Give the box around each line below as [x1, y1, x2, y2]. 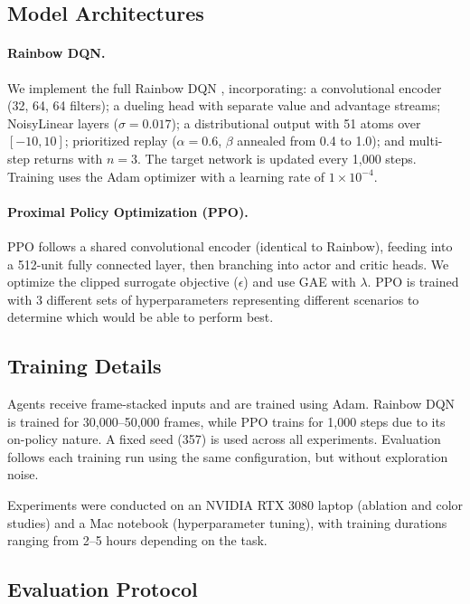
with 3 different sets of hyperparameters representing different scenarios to [7, 289, 419, 308]
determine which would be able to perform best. [7, 307, 274, 326]
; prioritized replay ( [64, 131, 177, 150]
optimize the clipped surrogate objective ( [7, 272, 239, 291]
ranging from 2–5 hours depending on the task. [7, 531, 268, 550]
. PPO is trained [367, 272, 459, 291]
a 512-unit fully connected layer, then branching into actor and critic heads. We [7, 254, 449, 273]
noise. [7, 465, 39, 484]
